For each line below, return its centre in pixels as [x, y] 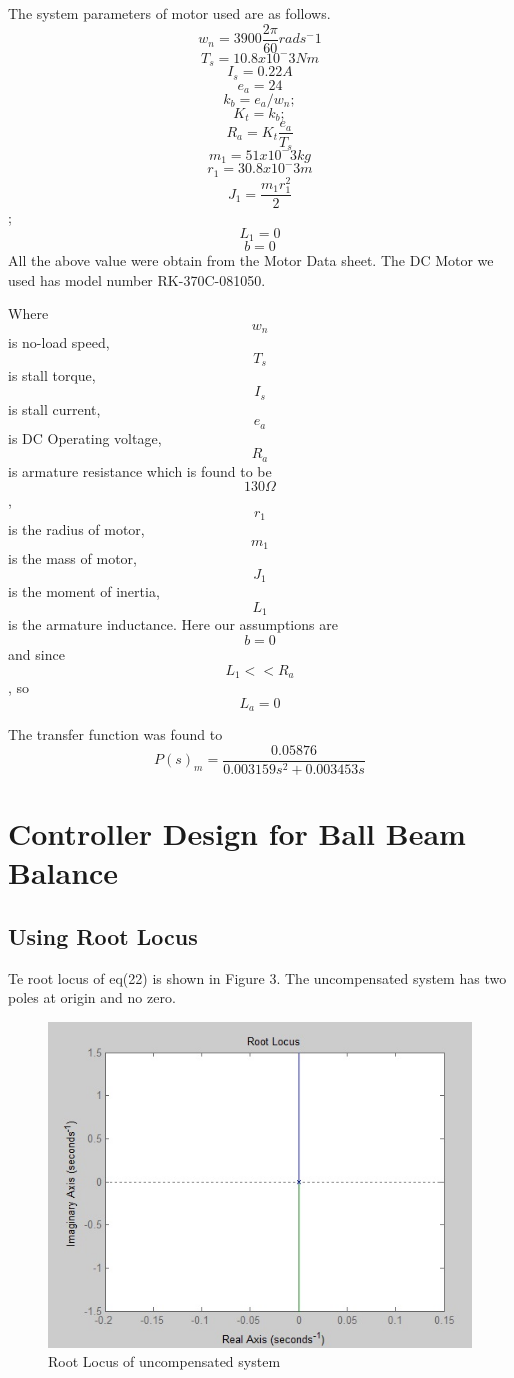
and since [36, 654]
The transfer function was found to [115, 734]
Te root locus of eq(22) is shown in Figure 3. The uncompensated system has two [257, 977]
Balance [63, 872]
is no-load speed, [59, 342]
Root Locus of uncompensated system [164, 1361]
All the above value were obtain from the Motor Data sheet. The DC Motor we [251, 260]
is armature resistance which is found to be [140, 470]
